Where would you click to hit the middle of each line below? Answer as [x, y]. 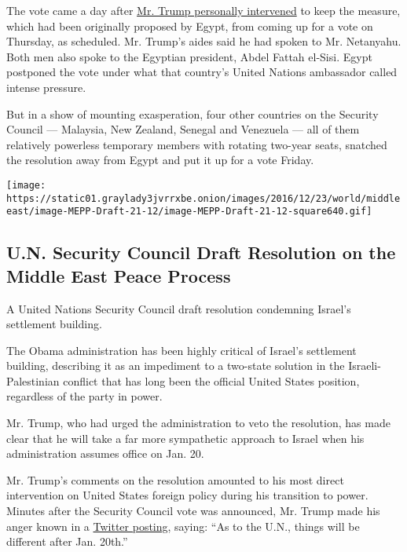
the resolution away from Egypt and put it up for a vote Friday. [160, 160]
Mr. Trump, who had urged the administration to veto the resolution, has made [198, 423]
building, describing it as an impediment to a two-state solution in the [176, 366]
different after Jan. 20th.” [67, 541]
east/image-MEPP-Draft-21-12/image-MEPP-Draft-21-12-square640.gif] [189, 212]
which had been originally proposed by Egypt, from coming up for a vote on [190, 26]
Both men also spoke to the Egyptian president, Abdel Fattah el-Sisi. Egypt [189, 56]
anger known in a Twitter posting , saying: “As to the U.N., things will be [183, 526]
